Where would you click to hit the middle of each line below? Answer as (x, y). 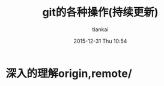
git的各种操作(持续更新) (100, 12)
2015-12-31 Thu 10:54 (100, 41)
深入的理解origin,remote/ (69, 73)
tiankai (100, 29)
